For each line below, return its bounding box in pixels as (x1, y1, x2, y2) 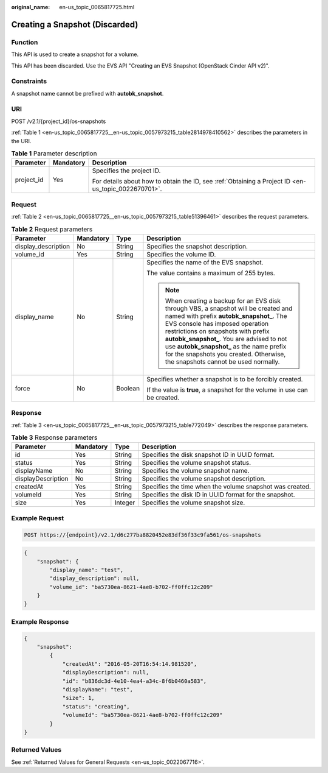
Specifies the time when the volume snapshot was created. (142, 482, 311, 491)
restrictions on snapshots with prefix (165, 326, 270, 335)
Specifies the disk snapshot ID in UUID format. (142, 451, 275, 459)
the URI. (11, 137, 32, 144)
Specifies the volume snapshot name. (142, 467, 250, 475)
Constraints (11, 77, 47, 85)
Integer (114, 498, 135, 507)
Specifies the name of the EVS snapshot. (146, 258, 264, 266)
